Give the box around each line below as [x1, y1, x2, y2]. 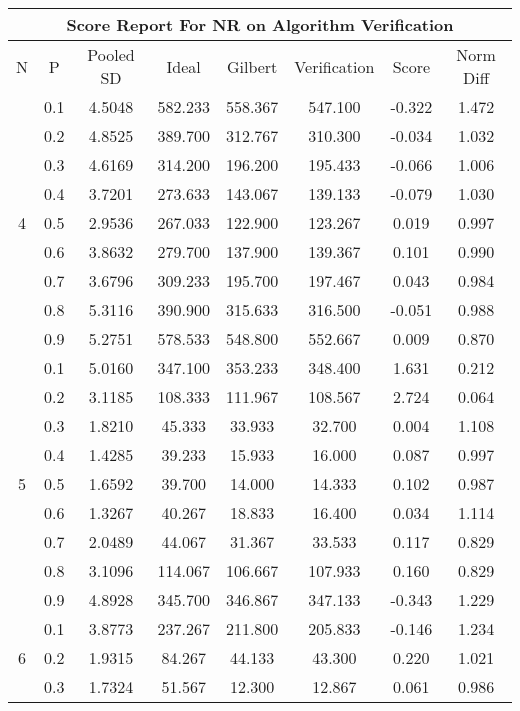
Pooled [87, 43, 135, 66]
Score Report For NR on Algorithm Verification [66, 13, 454, 36]
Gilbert [226, 54, 278, 78]
